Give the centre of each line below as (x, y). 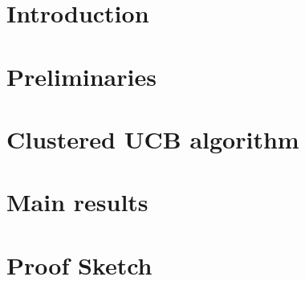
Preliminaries (81, 76)
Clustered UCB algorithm (153, 138)
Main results (77, 202)
